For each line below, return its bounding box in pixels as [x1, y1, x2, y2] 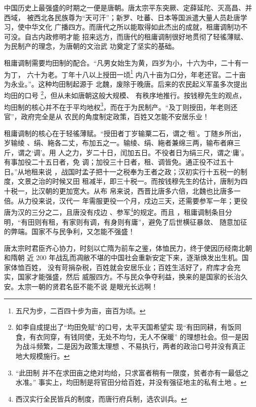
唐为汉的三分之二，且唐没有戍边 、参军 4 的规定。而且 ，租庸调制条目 [4, 205, 225, 217]
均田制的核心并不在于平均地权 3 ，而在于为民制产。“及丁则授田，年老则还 [4, 100, 238, 112]
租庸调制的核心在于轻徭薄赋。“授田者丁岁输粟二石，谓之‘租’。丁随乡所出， [4, 128, 246, 138]
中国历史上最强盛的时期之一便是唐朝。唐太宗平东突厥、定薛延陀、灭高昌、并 [4, 2, 252, 12]
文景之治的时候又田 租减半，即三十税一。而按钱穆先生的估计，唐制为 [17, 176, 241, 186]
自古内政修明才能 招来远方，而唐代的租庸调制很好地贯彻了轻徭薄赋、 [24, 31, 248, 41]
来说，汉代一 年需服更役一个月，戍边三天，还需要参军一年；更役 [38, 195, 248, 205]
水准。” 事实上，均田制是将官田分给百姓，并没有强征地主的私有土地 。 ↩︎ [15, 377, 247, 387]
